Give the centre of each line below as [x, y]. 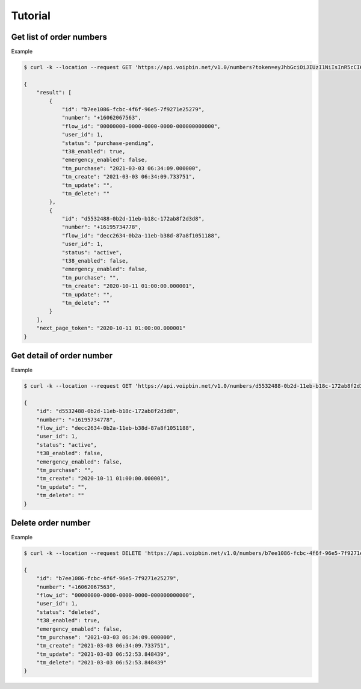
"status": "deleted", [68, 612]
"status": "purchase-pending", [108, 143]
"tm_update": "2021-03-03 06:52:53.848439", [103, 654]
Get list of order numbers [59, 37]
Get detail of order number [62, 356]
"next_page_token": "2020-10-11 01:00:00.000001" [111, 328]
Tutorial [31, 16]
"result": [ [54, 93]
